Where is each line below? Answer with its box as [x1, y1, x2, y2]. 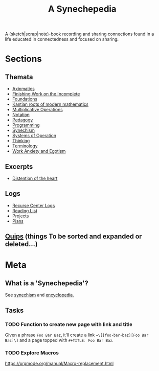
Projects [12, 213, 29, 219]
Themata [5, 72, 33, 81]
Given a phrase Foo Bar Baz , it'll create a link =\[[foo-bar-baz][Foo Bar [5, 332, 149, 338]
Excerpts [5, 162, 33, 171]
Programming [12, 122, 40, 128]
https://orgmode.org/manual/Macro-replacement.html [5, 361, 114, 367]
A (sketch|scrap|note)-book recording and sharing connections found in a [5, 31, 154, 37]
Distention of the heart [12, 175, 58, 181]
